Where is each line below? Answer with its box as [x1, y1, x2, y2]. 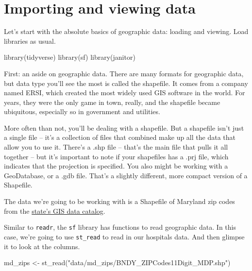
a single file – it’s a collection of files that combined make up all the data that [4, 132, 235, 142]
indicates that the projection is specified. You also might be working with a [4, 161, 228, 171]
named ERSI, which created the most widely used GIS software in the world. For [4, 87, 245, 98]
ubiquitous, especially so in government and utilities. [4, 106, 160, 117]
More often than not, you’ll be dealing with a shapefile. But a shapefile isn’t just [4, 122, 244, 133]
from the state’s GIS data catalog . [4, 205, 105, 216]
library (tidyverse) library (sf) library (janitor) [4, 52, 135, 62]
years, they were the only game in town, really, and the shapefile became [4, 97, 220, 107]
